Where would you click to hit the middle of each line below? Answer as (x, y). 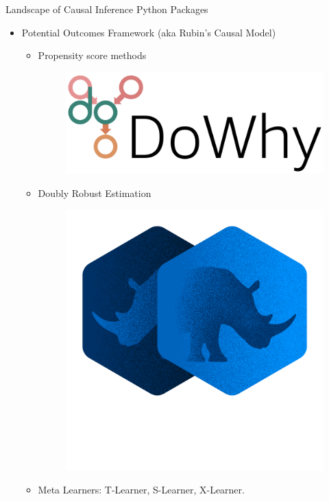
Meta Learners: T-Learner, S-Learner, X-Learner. (141, 490)
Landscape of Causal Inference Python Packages (107, 9)
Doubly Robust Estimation (95, 193)
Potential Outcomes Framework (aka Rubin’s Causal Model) (149, 32)
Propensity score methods (92, 55)
